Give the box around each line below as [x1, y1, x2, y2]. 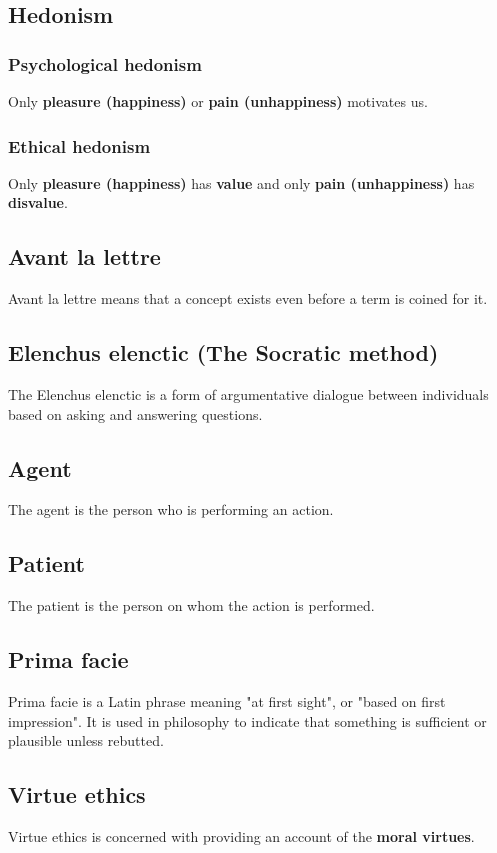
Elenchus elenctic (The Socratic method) [8, 337, 439, 368]
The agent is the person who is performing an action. [8, 499, 334, 520]
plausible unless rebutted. [8, 730, 164, 751]
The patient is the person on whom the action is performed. [8, 595, 375, 616]
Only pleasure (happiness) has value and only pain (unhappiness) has [8, 172, 475, 193]
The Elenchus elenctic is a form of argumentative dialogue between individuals [8, 384, 489, 404]
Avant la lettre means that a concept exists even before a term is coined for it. [8, 288, 488, 309]
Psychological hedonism [8, 51, 202, 76]
